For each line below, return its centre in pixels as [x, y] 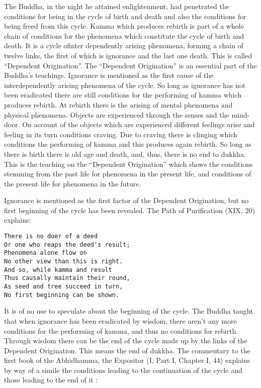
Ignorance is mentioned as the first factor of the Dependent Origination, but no [126, 200]
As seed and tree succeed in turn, [64, 286]
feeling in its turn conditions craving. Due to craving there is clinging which [121, 134]
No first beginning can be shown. [62, 295]
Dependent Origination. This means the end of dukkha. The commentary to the [127, 350]
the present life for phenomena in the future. [73, 183]
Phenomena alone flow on [46, 253]
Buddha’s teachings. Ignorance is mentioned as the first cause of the [109, 75]
